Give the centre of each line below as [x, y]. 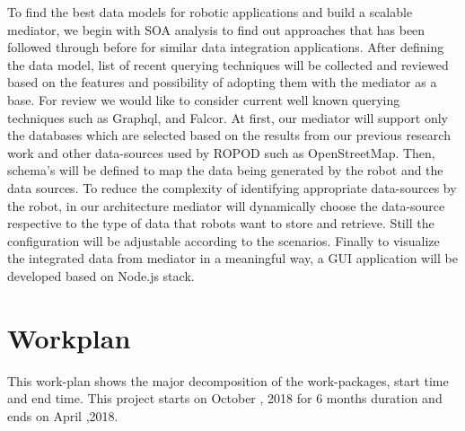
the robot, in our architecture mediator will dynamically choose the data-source [226, 205]
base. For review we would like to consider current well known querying [204, 99]
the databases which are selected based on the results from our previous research [229, 135]
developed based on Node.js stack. [101, 275]
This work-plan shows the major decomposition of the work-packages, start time [228, 380]
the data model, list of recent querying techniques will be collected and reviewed [228, 64]
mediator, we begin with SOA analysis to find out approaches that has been [216, 29]
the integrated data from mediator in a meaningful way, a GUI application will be [232, 258]
